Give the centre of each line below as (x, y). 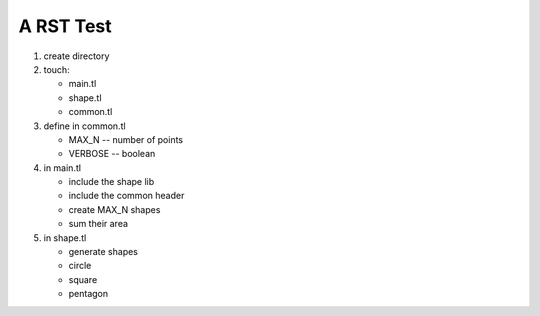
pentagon (88, 294)
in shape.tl (65, 237)
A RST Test (65, 26)
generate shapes (103, 252)
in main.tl (62, 167)
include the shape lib (111, 182)
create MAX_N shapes (114, 209)
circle (80, 266)
